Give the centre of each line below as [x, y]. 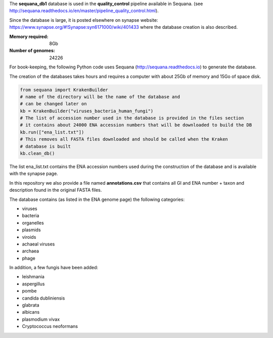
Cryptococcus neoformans [50, 326]
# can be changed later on [53, 104]
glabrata [31, 305]
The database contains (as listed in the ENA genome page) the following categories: [97, 199]
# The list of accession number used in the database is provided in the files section [132, 118]
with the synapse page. [34, 174]
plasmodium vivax [41, 319]
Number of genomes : [32, 51]
